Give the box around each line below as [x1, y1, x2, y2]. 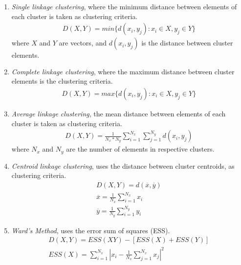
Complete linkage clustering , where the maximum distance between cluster [11, 66, 235, 76]
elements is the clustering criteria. [11, 76, 113, 86]
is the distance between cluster [141, 38, 233, 48]
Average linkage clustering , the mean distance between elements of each [11, 109, 226, 119]
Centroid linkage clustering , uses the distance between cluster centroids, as [11, 160, 235, 171]
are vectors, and [59, 38, 107, 48]
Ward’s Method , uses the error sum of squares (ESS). [11, 225, 170, 235]
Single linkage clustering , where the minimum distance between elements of [11, 1, 237, 11]
